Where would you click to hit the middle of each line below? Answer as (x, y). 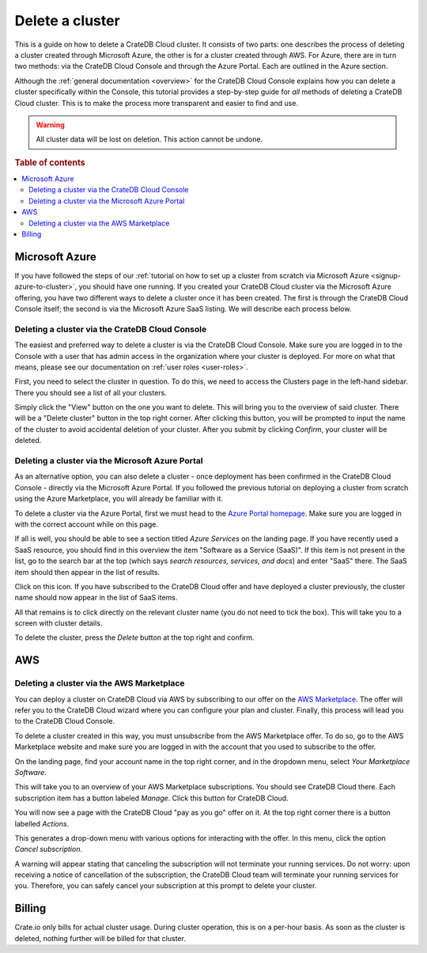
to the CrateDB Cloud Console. (64, 721)
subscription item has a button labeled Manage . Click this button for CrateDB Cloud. (151, 798)
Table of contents (50, 162)
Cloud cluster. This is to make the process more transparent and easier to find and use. (157, 103)
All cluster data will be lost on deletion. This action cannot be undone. (149, 139)
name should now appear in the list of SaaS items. (96, 598)
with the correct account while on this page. (86, 524)
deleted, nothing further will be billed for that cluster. (100, 938)
